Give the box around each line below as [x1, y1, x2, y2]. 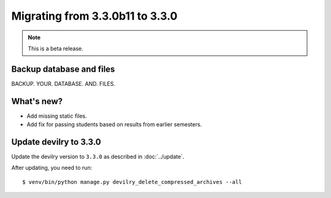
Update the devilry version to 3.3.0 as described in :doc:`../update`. [11, 153, 185, 161]
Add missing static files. [26, 112, 87, 120]
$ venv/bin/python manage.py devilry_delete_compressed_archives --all [22, 178, 242, 185]
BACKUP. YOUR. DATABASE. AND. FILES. [11, 80, 116, 87]
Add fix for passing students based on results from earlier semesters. [26, 121, 202, 128]
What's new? [11, 96, 63, 107]
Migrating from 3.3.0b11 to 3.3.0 [11, 9, 178, 23]
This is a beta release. [28, 45, 84, 52]
